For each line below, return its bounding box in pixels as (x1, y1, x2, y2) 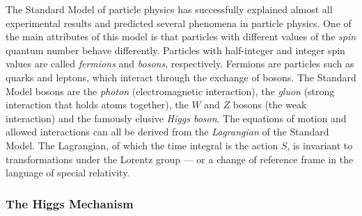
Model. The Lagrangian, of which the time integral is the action (6, 138, 278, 152)
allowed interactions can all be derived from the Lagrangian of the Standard (6, 124, 329, 139)
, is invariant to (287, 138, 353, 152)
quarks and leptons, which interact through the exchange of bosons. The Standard (6, 69, 356, 84)
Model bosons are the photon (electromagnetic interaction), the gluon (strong (6, 83, 335, 98)
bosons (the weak (233, 97, 307, 112)
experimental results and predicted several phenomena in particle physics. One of (6, 15, 352, 30)
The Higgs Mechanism (6, 194, 134, 212)
